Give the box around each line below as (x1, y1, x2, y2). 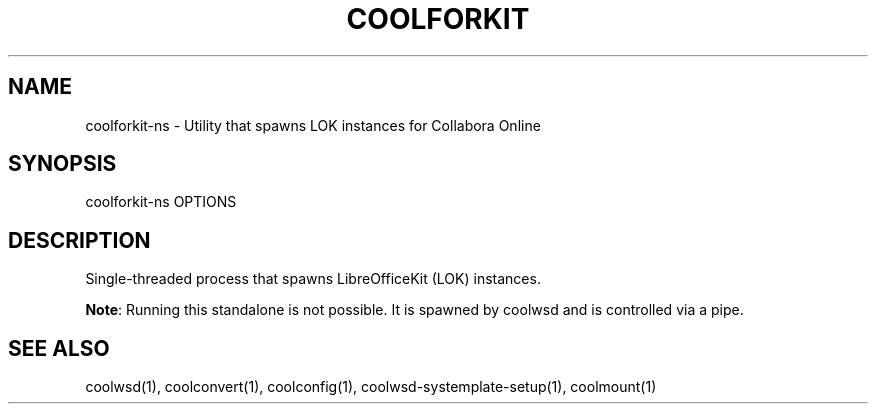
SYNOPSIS (8, 151, 117, 177)
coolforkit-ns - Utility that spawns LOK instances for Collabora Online (85, 116, 541, 134)
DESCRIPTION (8, 227, 151, 253)
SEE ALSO (8, 335, 110, 361)
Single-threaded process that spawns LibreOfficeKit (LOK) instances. (85, 270, 541, 288)
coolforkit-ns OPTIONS (85, 193, 237, 211)
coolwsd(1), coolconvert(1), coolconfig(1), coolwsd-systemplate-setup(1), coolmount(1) (85, 378, 657, 396)
